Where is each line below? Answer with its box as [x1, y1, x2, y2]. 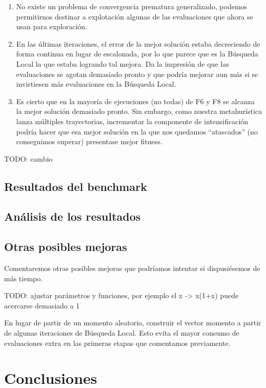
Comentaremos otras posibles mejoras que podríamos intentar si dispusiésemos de [4, 263, 260, 274]
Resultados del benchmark [4, 178, 147, 194]
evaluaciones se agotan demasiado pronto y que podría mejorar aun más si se [16, 68, 258, 79]
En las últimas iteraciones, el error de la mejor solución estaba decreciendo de [16, 38, 260, 49]
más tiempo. [4, 273, 43, 283]
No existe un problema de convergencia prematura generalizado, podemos [16, 1, 248, 11]
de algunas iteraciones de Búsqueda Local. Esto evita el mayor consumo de [4, 327, 239, 338]
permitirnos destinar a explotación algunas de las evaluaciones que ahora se [16, 11, 253, 22]
